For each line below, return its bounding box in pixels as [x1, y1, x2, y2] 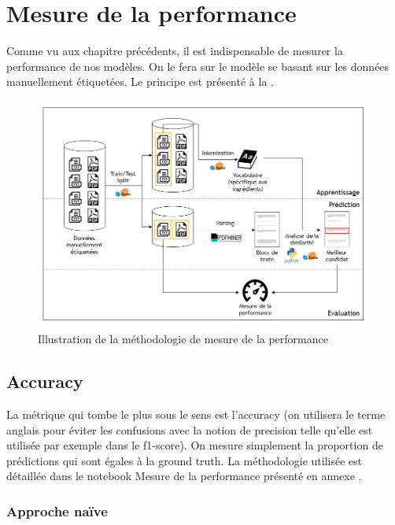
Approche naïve [6, 501, 108, 520]
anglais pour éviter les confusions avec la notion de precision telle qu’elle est [6, 421, 373, 438]
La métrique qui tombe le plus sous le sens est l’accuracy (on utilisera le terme [6, 405, 386, 422]
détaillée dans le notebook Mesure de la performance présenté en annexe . [6, 468, 362, 484]
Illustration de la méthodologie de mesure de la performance [38, 331, 328, 347]
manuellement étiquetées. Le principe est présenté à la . [6, 73, 274, 90]
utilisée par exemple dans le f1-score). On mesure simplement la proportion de [6, 437, 383, 453]
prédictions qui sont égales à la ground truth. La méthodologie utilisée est [6, 452, 363, 468]
